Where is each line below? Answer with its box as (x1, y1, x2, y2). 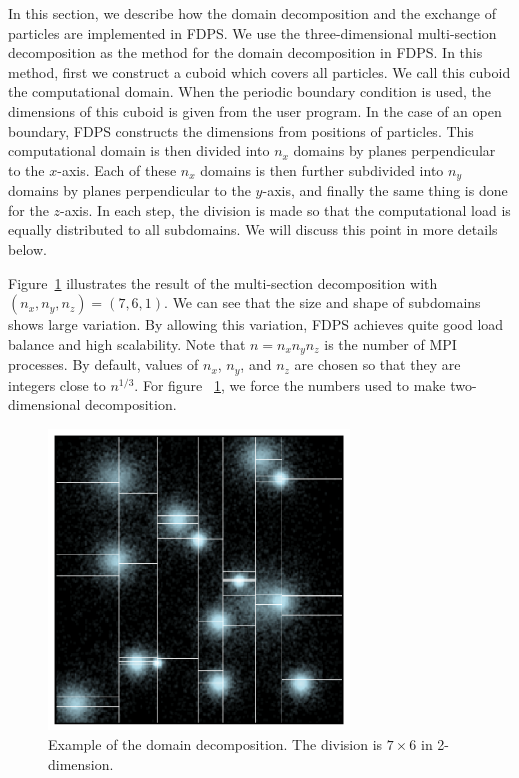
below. (8, 238, 47, 259)
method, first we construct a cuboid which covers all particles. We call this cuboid (8, 61, 511, 82)
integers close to (8, 374, 106, 395)
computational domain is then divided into (8, 140, 270, 161)
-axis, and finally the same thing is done (262, 180, 508, 201)
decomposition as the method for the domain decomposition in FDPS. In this (8, 42, 483, 63)
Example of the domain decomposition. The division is (48, 733, 383, 754)
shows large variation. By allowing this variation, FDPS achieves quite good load (8, 314, 504, 335)
